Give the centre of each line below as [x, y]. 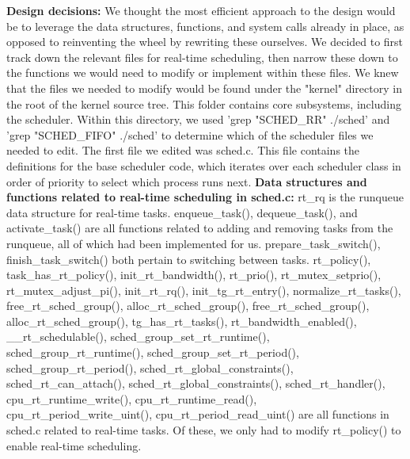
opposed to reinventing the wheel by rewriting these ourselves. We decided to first [205, 42]
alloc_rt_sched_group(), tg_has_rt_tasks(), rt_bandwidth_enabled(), [182, 321]
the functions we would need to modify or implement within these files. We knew [203, 73]
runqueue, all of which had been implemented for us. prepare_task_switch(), [194, 243]
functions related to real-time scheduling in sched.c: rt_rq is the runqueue [205, 197]
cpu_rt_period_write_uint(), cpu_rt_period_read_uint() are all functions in [198, 414]
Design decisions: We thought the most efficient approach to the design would [201, 10]
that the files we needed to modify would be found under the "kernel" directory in [204, 88]
